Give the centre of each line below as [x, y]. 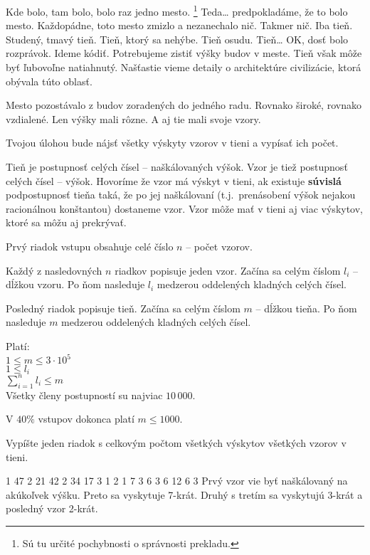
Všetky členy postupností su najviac [84, 395]
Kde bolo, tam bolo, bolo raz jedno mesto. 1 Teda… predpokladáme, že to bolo [177, 10]
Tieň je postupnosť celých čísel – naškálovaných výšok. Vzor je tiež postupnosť [177, 166]
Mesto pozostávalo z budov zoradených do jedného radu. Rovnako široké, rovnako [184, 105]
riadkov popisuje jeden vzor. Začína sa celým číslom [228, 270]
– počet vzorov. [219, 246]
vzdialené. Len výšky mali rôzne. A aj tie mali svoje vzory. [133, 118]
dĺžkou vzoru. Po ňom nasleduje [75, 284]
